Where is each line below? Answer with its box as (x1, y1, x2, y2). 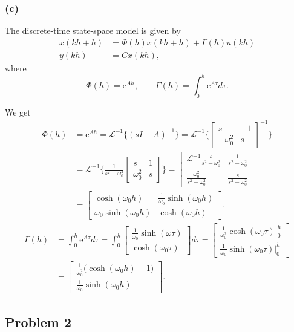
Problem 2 (5, 312, 71, 331)
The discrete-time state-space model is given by (5, 24, 181, 37)
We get (5, 105, 31, 118)
